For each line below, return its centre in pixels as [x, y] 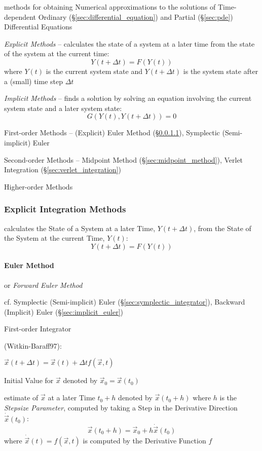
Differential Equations [38, 27]
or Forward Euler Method [43, 285]
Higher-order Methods [39, 186]
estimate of [21, 398]
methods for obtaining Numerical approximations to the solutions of [110, 7]
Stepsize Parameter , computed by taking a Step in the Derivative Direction [121, 407]
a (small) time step [34, 81]
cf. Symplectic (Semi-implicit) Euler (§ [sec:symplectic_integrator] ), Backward [125, 302]
